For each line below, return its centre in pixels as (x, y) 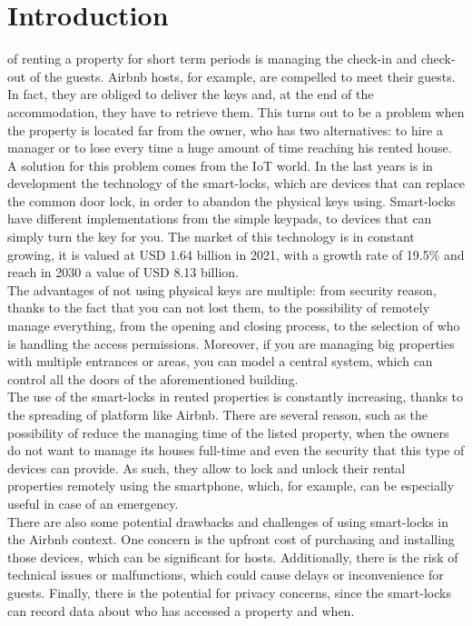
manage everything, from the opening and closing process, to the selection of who (234, 326)
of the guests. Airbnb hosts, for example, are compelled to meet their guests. (242, 76)
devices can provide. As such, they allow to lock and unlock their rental (206, 467)
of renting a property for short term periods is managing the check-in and (212, 59)
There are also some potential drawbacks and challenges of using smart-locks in (228, 521)
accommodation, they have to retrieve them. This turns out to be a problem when (236, 111)
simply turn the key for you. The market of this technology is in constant (211, 237)
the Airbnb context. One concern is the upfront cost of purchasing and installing (231, 539)
